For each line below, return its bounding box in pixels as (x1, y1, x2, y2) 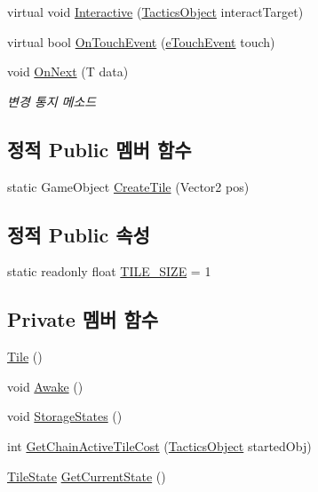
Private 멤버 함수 (7, 306, 159, 333)
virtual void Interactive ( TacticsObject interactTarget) (7, 3, 304, 20)
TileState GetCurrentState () (7, 466, 166, 485)
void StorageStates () (7, 407, 123, 425)
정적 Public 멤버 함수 (7, 135, 192, 163)
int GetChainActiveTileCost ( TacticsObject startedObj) (7, 436, 312, 455)
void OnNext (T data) (7, 62, 129, 81)
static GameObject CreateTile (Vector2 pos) (7, 177, 250, 195)
